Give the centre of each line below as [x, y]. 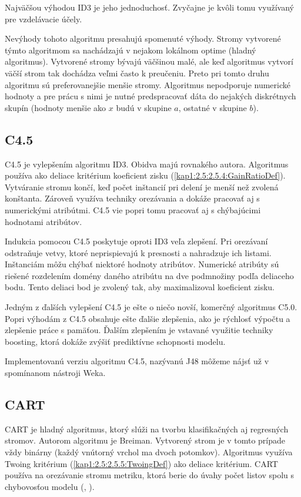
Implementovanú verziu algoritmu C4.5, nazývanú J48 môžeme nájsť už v [137, 361]
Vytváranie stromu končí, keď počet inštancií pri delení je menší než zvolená [142, 187]
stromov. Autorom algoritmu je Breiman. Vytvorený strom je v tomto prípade [145, 440]
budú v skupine [144, 107]
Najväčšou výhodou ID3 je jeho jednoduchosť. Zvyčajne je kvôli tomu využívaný [149, 7]
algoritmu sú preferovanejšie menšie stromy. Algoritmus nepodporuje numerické [148, 84]
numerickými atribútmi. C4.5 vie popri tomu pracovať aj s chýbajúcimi [133, 209]
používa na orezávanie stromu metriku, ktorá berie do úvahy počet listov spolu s [150, 475]
